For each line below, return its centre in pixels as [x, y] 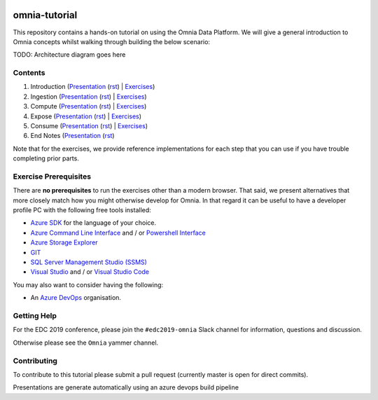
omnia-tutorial [45, 15]
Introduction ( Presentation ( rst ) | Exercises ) [93, 87]
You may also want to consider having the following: [88, 284]
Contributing [35, 361]
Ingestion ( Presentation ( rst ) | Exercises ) [89, 96]
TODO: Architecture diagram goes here [69, 55]
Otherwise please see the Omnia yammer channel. [86, 343]
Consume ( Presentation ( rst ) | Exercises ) [89, 126]
